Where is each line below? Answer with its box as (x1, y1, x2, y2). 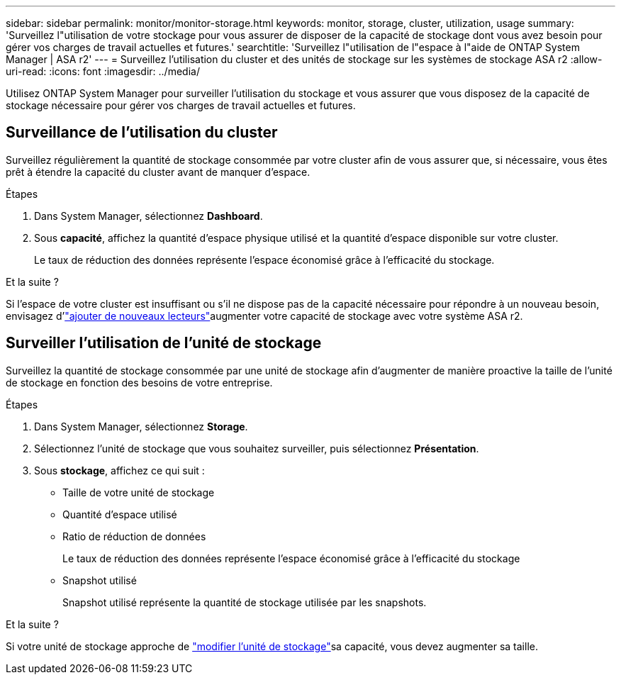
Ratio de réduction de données (62, 530, 206, 542)
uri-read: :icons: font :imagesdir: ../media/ (6, 65, 200, 77)
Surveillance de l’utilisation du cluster (6, 123, 278, 142)
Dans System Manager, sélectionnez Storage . (34, 420, 248, 433)
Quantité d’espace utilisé (62, 508, 177, 520)
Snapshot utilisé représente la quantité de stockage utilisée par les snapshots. (62, 596, 427, 608)
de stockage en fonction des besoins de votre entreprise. (6, 376, 273, 389)
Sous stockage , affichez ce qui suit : (34, 464, 205, 476)
